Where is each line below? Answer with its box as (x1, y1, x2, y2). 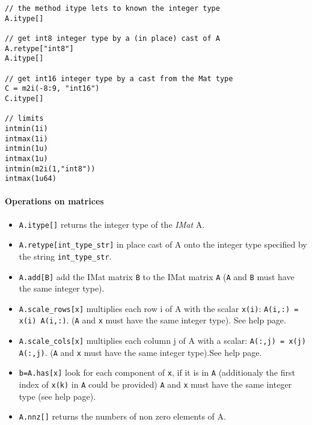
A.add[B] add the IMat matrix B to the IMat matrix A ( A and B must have (19, 270, 295, 283)
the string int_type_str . (19, 249, 112, 262)
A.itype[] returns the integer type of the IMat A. (19, 218, 205, 230)
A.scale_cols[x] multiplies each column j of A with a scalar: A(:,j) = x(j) (19, 334, 306, 347)
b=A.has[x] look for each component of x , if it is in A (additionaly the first (19, 366, 295, 379)
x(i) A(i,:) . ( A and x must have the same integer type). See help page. (19, 314, 286, 326)
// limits (5, 114, 44, 123)
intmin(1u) (5, 144, 48, 153)
